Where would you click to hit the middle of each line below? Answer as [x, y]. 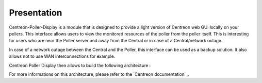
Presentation [36, 13]
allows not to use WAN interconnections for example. [62, 56]
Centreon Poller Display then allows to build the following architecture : [80, 65]
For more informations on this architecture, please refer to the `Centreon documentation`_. [99, 74]
